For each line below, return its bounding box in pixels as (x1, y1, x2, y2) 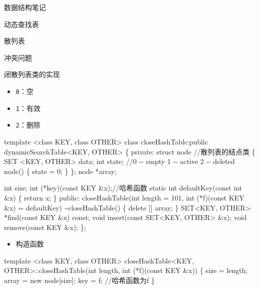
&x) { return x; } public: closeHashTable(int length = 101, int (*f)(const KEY (4, 192, 245, 202)
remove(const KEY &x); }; (4, 221, 86, 232)
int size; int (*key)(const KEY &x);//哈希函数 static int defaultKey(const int (4, 182, 242, 193)
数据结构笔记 (4, 2, 46, 12)
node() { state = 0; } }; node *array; (4, 165, 117, 176)
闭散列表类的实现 (4, 69, 60, 79)
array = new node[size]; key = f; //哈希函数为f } (4, 275, 155, 285)
